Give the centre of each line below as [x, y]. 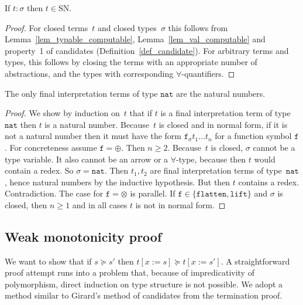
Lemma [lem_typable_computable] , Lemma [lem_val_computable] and [135, 39]
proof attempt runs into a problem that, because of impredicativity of [130, 272]
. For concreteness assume [51, 147]
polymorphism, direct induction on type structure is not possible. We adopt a [144, 284]
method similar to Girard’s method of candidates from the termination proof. [144, 295]
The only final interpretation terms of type [81, 93]
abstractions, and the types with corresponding [89, 73]
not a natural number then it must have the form [93, 136]
